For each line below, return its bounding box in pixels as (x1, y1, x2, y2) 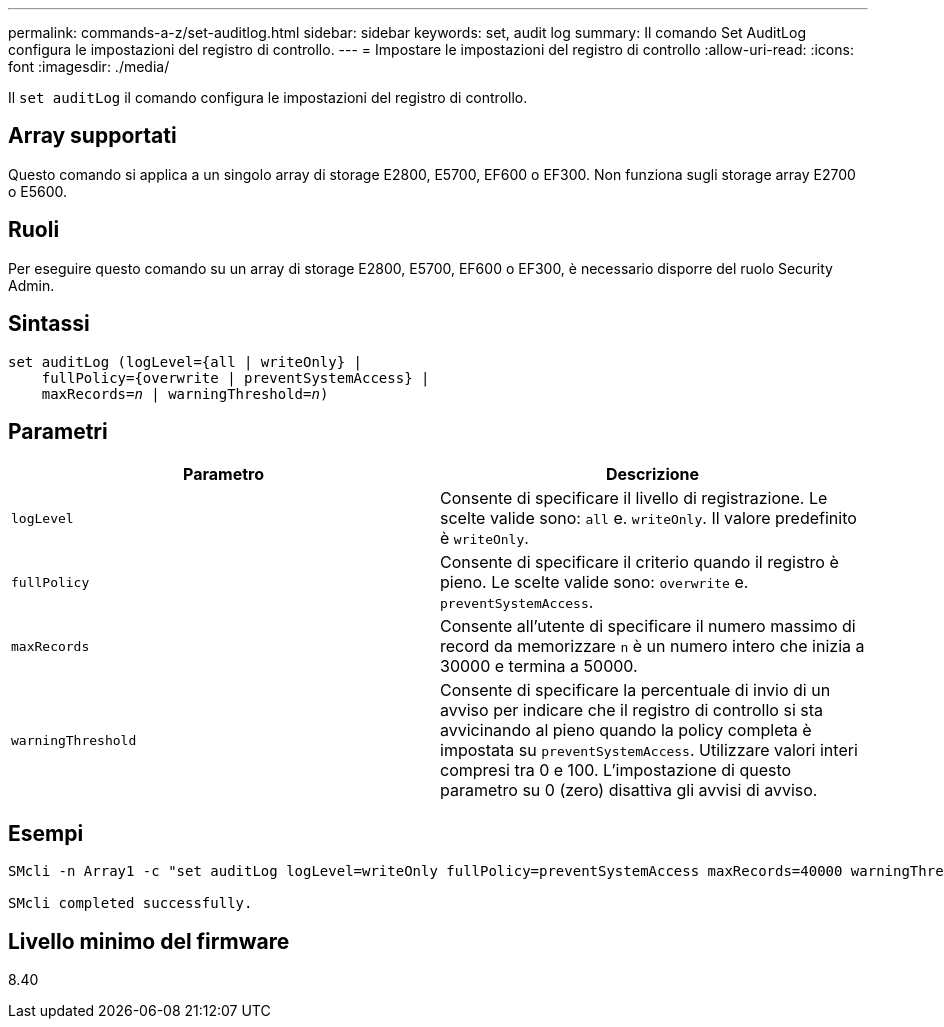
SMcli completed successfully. (8, 895, 253, 912)
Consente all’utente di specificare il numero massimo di (440, 616, 856, 637)
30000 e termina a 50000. (440, 656, 638, 677)
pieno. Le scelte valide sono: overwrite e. (440, 572, 749, 593)
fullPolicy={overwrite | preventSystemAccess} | (41, 369, 430, 386)
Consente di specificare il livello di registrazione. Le (440, 488, 828, 509)
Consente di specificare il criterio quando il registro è (440, 552, 839, 573)
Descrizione (605, 464, 700, 485)
